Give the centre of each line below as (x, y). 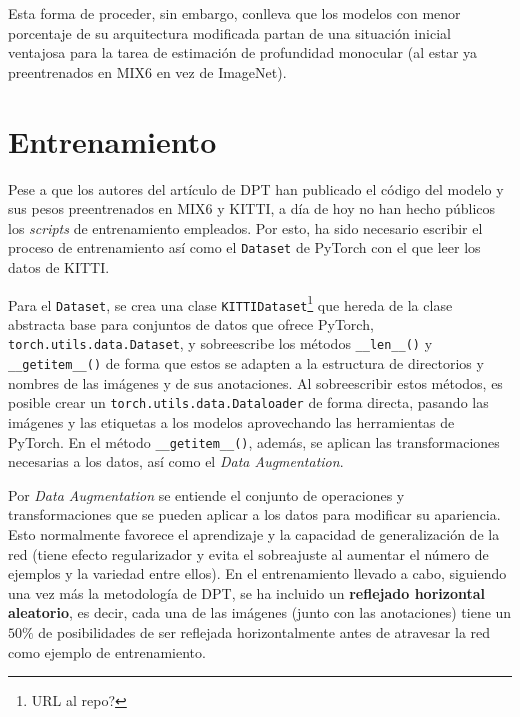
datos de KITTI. (59, 266)
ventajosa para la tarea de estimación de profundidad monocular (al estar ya (243, 52)
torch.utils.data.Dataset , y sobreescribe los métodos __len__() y (220, 343)
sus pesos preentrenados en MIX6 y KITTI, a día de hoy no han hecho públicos (252, 208)
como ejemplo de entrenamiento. (107, 651)
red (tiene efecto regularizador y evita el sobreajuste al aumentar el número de (248, 553)
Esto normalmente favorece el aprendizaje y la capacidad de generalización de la (254, 534)
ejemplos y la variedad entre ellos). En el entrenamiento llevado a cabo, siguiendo (257, 573)
